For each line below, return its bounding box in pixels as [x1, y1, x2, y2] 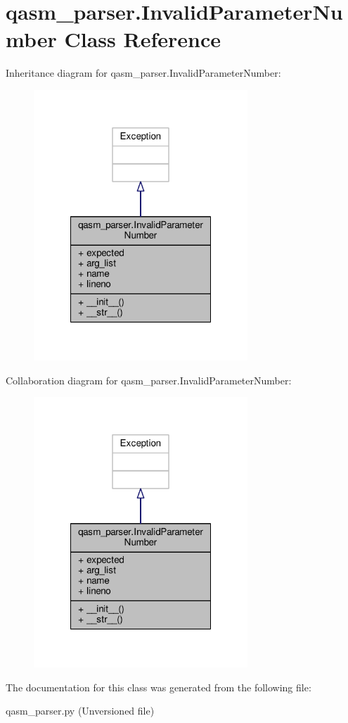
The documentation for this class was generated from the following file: [6, 679, 311, 694]
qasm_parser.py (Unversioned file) [6, 703, 155, 718]
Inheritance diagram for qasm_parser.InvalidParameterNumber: [6, 65, 281, 80]
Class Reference [64, 25, 221, 54]
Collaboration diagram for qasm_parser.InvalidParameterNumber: [6, 372, 292, 387]
